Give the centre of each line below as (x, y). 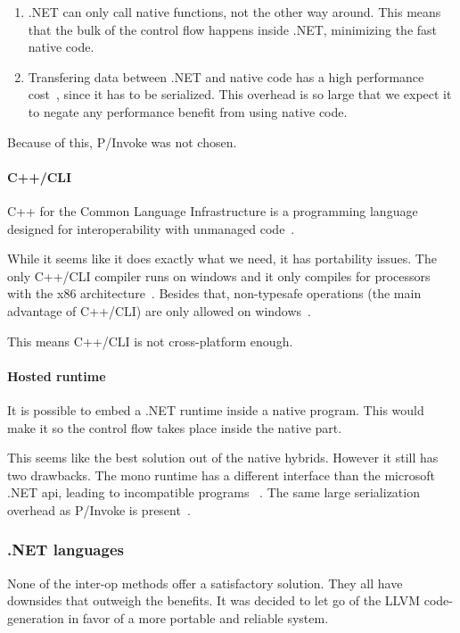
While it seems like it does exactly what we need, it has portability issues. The (222, 258)
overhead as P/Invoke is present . (99, 509)
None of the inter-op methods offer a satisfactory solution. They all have (205, 583)
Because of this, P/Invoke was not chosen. (122, 142)
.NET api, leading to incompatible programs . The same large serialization (214, 492)
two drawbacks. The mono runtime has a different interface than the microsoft (221, 475)
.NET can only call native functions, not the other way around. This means (234, 12)
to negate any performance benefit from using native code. (188, 111)
